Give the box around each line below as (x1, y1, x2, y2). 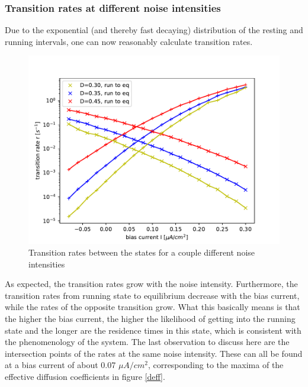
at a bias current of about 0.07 (5, 359, 116, 371)
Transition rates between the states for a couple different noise (28, 246, 255, 258)
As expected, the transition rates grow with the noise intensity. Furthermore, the (5, 278, 298, 290)
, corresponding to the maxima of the (147, 359, 284, 371)
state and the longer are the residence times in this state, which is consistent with (5, 324, 301, 336)
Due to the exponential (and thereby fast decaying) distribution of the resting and (5, 24, 303, 36)
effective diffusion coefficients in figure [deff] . (5, 370, 165, 382)
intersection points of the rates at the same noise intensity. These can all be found (5, 347, 303, 359)
